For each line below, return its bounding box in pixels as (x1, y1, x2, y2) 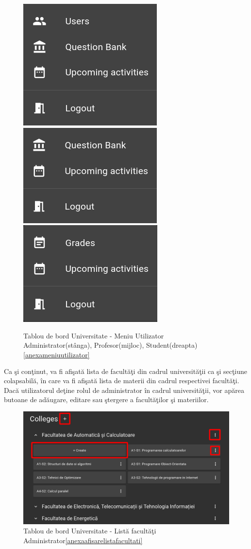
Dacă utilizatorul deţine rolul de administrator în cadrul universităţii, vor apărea (4, 385, 245, 395)
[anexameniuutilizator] (23, 349, 90, 359)
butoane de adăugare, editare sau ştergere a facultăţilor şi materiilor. (4, 394, 209, 405)
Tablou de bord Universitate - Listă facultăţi (23, 526, 156, 536)
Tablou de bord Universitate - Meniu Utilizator (23, 330, 164, 340)
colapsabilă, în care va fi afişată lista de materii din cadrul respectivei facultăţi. (4, 375, 239, 386)
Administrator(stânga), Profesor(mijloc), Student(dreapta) (23, 340, 198, 350)
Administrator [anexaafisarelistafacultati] (23, 535, 143, 545)
